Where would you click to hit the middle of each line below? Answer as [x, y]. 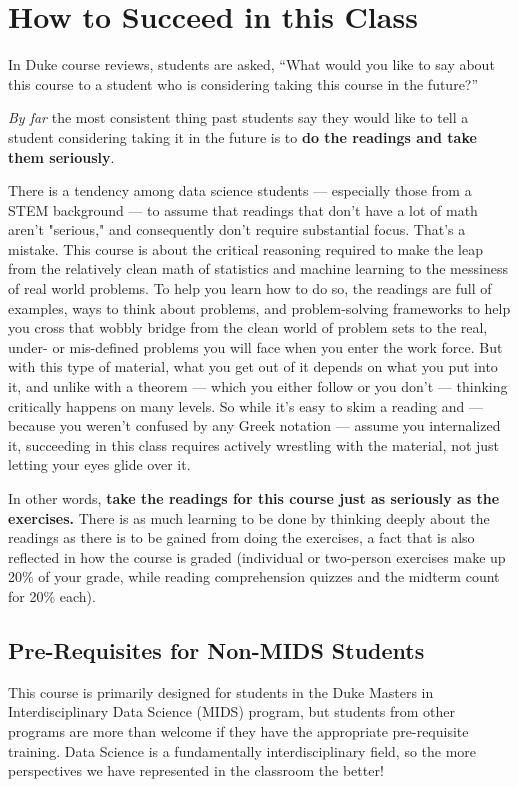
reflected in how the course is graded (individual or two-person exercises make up [257, 556]
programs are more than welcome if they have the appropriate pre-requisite [238, 730]
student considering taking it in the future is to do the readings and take [242, 136]
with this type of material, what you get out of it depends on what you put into [253, 366]
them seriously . [61, 156]
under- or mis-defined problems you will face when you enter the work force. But [255, 346]
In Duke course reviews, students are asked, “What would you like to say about [251, 64]
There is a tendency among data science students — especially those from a [240, 190]
